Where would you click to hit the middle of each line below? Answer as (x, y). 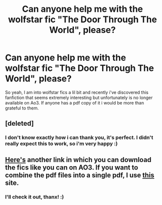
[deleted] (20, 123)
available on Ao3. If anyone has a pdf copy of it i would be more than (75, 102)
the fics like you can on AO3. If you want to (72, 167)
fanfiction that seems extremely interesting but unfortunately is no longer (79, 98)
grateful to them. (22, 108)
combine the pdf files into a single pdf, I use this (80, 175)
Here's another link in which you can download (78, 159)
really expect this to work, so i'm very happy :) (61, 144)
